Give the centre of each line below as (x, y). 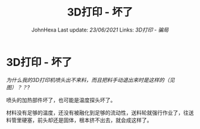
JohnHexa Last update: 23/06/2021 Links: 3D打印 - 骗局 (100, 30)
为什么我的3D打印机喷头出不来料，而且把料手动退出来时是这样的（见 (90, 80)
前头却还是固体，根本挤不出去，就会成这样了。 (95, 120)
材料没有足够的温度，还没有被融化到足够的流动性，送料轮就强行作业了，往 (97, 112)
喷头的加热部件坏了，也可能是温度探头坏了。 (61, 100)
